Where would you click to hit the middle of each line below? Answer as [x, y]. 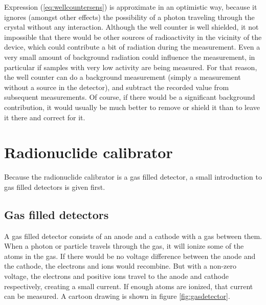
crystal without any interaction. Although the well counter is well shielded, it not [131, 27]
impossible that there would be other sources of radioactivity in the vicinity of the [133, 37]
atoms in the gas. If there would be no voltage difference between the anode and [130, 256]
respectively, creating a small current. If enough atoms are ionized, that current [129, 286]
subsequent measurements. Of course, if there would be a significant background [130, 97]
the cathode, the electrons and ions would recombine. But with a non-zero [120, 266]
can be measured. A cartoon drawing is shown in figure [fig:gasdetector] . [117, 296]
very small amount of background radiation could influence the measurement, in [130, 57]
